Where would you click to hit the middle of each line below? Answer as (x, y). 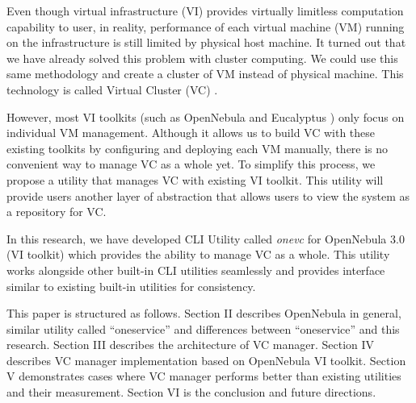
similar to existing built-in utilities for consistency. (131, 286)
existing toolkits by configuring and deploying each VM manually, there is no (197, 148)
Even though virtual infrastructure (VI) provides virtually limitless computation (205, 10)
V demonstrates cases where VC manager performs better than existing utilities (204, 376)
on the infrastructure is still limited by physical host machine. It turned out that (206, 42)
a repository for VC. (57, 212)
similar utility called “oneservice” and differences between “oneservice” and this (203, 328)
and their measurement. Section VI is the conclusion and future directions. (191, 392)
